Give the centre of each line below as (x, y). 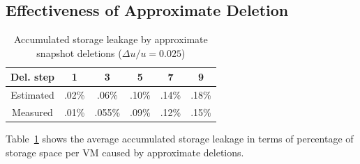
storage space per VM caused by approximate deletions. (125, 152)
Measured (32, 112)
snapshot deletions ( (79, 52)
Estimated (32, 95)
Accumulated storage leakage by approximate (111, 39)
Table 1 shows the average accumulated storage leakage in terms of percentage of (180, 139)
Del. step (32, 77)
